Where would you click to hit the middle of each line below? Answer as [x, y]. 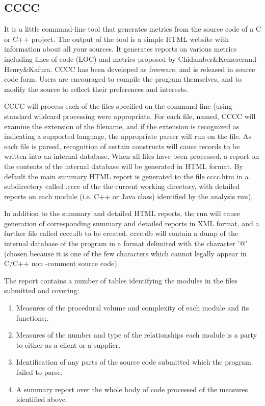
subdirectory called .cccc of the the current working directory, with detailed [122, 186]
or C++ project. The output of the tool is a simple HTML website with [117, 39]
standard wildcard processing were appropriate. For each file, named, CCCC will [130, 116]
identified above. [42, 399]
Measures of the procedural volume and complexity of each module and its [132, 308]
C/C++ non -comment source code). [62, 263]
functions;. [32, 317]
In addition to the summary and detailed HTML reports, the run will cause [122, 213]
